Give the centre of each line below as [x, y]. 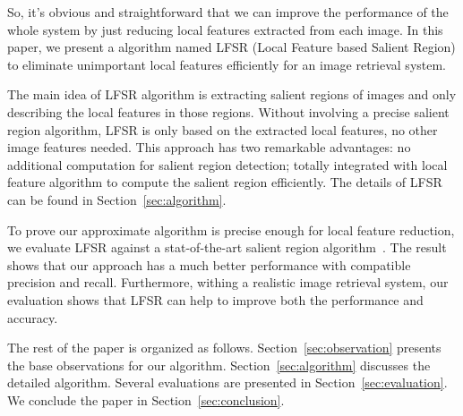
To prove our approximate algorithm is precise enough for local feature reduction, [231, 229]
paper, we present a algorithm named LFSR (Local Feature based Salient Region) [231, 47]
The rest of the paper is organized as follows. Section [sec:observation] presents [224, 348]
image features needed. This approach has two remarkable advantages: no [209, 147]
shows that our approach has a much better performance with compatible [209, 264]
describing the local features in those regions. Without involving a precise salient [228, 111]
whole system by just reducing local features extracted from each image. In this [225, 29]
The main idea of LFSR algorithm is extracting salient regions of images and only [232, 94]
